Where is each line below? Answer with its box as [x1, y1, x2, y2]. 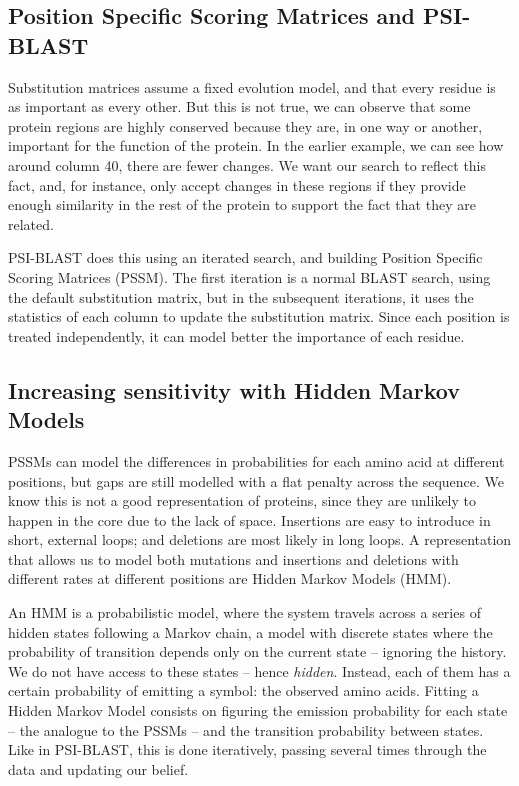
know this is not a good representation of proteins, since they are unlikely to [8, 490, 476, 511]
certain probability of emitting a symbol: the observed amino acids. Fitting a [8, 680, 479, 701]
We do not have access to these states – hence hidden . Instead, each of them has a [8, 660, 511, 681]
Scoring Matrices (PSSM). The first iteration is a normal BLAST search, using [8, 266, 491, 287]
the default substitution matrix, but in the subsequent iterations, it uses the [8, 286, 474, 307]
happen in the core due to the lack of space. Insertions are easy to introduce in [8, 509, 491, 530]
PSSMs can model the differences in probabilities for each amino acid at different [8, 450, 505, 471]
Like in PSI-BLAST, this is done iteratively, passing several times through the [8, 739, 487, 760]
